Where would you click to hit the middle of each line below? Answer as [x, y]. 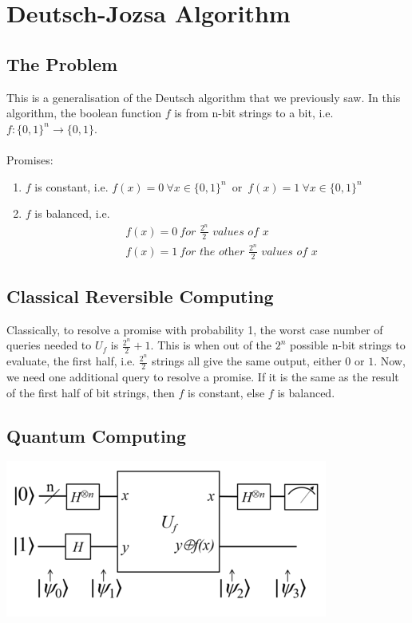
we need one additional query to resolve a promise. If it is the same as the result [203, 377]
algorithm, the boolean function [84, 113]
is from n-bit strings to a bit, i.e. [254, 113]
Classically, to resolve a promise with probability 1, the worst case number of [195, 329]
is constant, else [226, 392]
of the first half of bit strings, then [91, 392]
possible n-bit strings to [348, 345]
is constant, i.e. [71, 186]
